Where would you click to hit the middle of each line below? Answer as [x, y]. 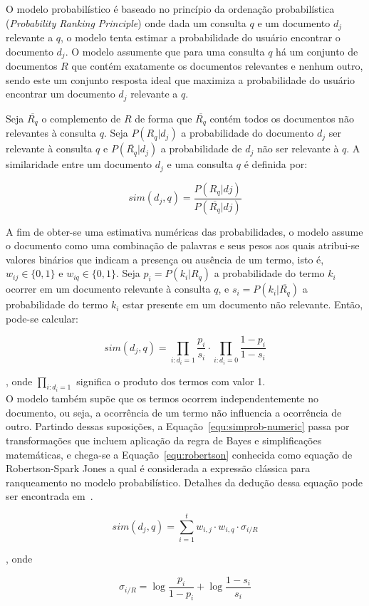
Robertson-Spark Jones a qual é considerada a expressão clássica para [158, 468]
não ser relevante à [298, 148]
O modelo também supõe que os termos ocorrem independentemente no [162, 398]
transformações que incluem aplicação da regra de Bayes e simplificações [164, 440]
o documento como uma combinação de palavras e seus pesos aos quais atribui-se [183, 245]
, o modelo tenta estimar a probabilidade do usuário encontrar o [201, 37]
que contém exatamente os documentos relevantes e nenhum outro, [217, 66]
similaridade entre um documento [79, 164]
